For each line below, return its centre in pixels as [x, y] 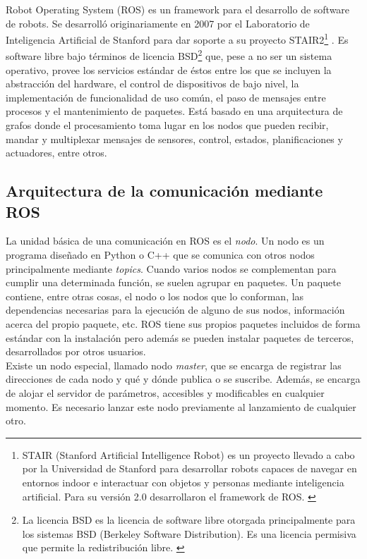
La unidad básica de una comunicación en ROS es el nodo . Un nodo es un [165, 241]
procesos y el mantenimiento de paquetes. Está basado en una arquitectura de [174, 111]
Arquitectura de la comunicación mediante [164, 191]
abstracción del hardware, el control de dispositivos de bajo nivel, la [152, 84]
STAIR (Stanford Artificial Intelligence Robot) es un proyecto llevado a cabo [188, 454]
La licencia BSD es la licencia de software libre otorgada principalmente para [189, 520]
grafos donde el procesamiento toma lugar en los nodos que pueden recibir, [167, 125]
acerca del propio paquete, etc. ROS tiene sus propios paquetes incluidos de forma [183, 324]
